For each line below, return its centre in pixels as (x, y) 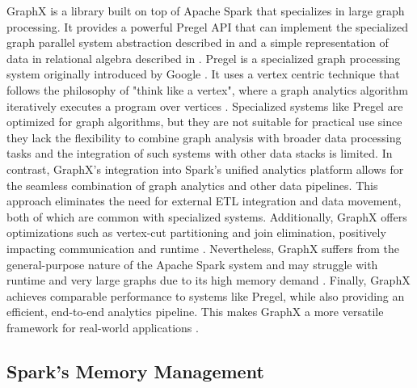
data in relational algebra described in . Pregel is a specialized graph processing (204, 58)
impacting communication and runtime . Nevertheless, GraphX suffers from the (203, 248)
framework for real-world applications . (103, 327)
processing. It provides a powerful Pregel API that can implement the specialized (208, 26)
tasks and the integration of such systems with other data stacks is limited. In (200, 153)
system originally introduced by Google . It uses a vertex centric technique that (203, 74)
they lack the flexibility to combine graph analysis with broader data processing (204, 137)
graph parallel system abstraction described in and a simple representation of (198, 42)
